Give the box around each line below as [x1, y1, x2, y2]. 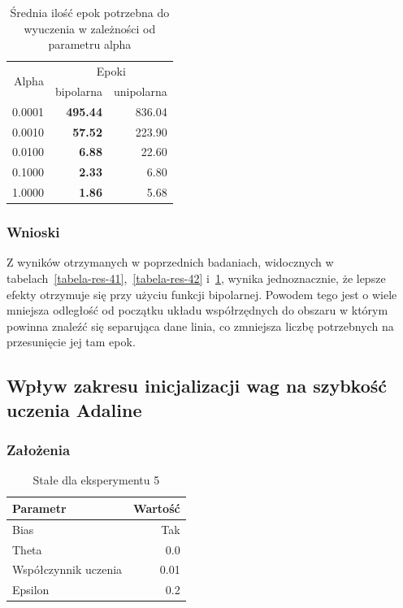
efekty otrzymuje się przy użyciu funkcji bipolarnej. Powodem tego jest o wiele [6, 285, 397, 302]
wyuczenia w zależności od [24, 20, 156, 37]
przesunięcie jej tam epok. [6, 333, 136, 350]
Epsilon [12, 581, 50, 598]
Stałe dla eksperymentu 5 [32, 471, 160, 489]
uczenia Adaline [6, 397, 142, 422]
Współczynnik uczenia [12, 561, 123, 578]
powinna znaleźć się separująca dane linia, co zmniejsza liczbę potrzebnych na [6, 317, 394, 334]
